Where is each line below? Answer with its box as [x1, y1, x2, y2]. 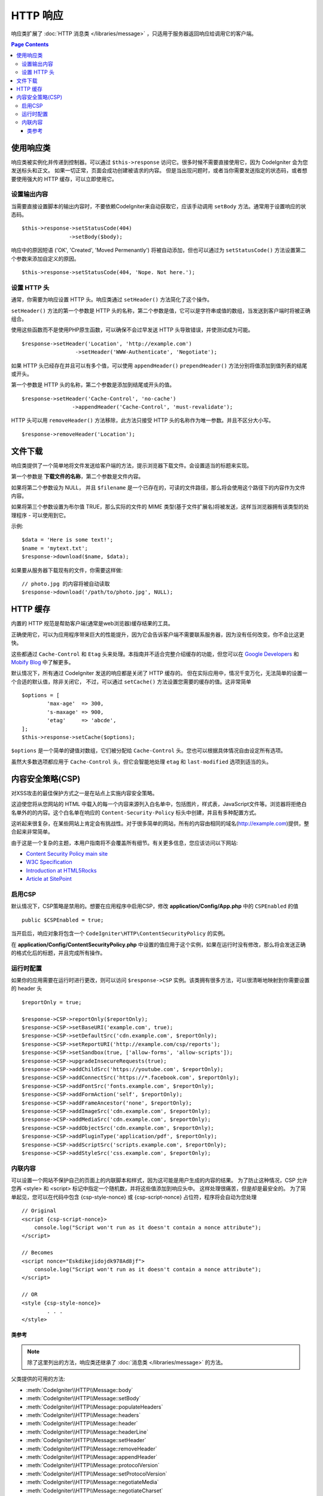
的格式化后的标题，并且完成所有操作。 [11, 949, 106, 956]
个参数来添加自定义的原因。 [11, 255, 80, 262]
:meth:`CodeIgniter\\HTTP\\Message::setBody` [26, 1395, 141, 1402]
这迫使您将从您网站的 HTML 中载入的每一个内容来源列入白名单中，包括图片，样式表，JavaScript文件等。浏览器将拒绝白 [11, 801, 307, 808]
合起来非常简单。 [11, 828, 53, 835]
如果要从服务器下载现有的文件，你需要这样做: [11, 566, 123, 574]
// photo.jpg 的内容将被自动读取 [22, 580, 110, 588]
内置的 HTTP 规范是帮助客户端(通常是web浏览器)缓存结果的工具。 [11, 620, 173, 627]
